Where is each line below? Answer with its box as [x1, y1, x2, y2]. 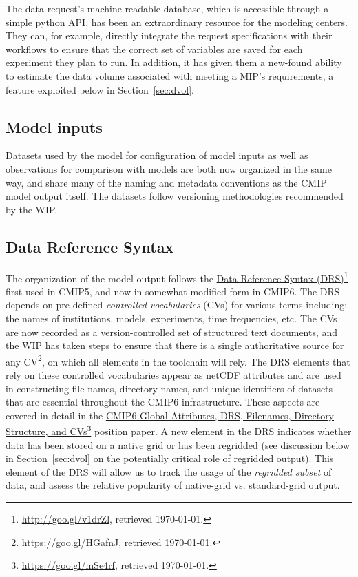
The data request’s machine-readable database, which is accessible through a [6, 1, 329, 15]
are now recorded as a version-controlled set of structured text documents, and [6, 324, 338, 339]
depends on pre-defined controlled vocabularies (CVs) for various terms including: [6, 297, 348, 312]
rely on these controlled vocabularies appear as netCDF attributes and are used [6, 368, 341, 381]
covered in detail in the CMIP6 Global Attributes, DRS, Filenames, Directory [6, 408, 335, 422]
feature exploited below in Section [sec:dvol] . [6, 82, 194, 96]
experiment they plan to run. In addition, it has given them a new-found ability [6, 55, 342, 70]
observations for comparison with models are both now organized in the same [6, 161, 332, 176]
